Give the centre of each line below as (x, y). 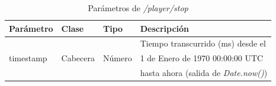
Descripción (165, 28)
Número (118, 58)
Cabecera (78, 58)
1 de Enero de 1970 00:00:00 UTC (202, 58)
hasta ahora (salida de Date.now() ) (204, 73)
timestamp (28, 58)
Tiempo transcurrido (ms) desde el (203, 43)
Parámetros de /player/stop (138, 8)
